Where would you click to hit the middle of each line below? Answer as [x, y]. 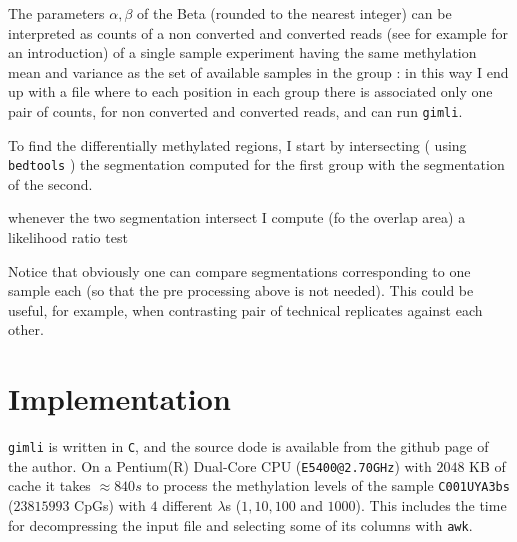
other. [26, 329]
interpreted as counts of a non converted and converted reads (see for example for [258, 32]
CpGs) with [110, 505]
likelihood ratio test [68, 237]
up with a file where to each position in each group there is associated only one [250, 91]
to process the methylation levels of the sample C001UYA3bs [328, 485]
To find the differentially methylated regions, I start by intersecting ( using [237, 144]
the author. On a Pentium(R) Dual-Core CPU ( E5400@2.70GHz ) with [220, 465]
